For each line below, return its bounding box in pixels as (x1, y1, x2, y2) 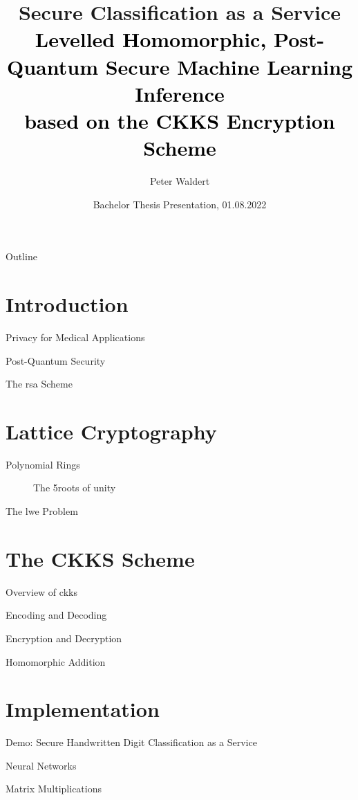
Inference (135, 79, 225, 107)
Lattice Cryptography (6, 417, 217, 445)
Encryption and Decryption (6, 630, 122, 645)
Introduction (6, 290, 129, 318)
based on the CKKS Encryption (24, 106, 335, 134)
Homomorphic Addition (6, 654, 106, 669)
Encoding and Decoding (6, 608, 107, 622)
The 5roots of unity (33, 480, 116, 495)
